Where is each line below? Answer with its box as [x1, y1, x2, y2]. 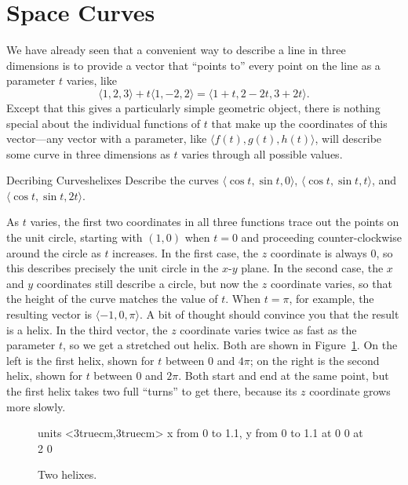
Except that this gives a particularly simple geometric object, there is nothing [6, 99, 381, 115]
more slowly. [6, 398, 66, 414]
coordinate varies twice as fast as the [180, 321, 357, 337]
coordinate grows [309, 383, 391, 399]
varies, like [66, 72, 117, 89]
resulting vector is [6, 306, 93, 323]
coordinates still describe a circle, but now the [36, 275, 259, 291]
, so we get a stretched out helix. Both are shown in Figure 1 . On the [63, 337, 398, 353]
